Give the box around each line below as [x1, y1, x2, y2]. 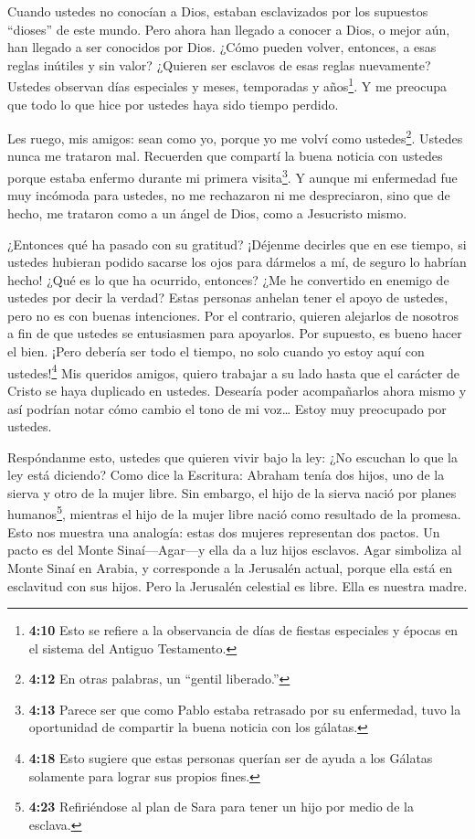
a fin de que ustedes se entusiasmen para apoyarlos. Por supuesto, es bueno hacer [7, 324, 462, 343]
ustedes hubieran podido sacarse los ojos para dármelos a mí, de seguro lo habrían [7, 252, 467, 271]
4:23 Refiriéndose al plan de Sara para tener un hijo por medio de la [28, 797, 414, 816]
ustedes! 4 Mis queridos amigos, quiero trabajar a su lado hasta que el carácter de [7, 360, 460, 382]
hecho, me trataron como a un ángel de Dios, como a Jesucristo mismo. [7, 203, 407, 222]
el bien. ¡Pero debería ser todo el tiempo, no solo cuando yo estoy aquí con [7, 342, 425, 361]
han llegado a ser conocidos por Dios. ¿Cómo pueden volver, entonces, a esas [7, 37, 437, 57]
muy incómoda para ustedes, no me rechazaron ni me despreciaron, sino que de [7, 186, 450, 205]
